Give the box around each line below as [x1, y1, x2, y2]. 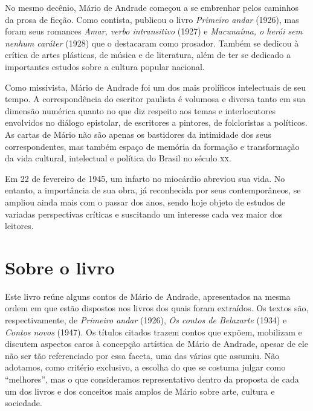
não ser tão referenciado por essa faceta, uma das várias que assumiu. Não [5, 349, 280, 361]
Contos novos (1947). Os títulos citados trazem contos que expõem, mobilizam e [5, 325, 302, 338]
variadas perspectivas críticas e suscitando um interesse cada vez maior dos [5, 207, 283, 220]
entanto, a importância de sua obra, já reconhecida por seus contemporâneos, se [5, 184, 301, 196]
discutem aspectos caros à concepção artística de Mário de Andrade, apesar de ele [5, 337, 308, 350]
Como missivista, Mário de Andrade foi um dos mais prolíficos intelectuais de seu [5, 80, 306, 93]
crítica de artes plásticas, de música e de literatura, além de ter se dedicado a [5, 48, 291, 61]
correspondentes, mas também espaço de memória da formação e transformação [5, 140, 300, 152]
